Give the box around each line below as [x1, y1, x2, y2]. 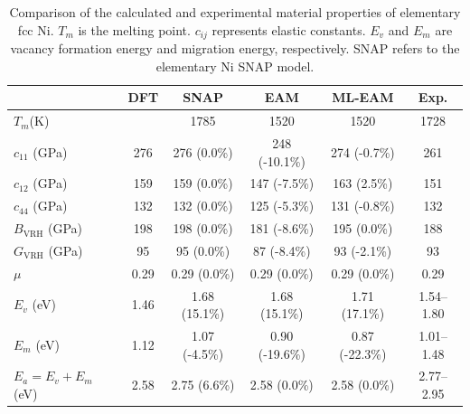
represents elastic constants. [211, 20, 366, 39]
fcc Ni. [17, 20, 54, 39]
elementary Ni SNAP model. [155, 56, 315, 75]
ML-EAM [332, 88, 394, 107]
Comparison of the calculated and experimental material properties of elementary [9, 3, 461, 21]
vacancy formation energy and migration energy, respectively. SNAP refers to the [10, 39, 460, 58]
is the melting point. [78, 20, 191, 39]
